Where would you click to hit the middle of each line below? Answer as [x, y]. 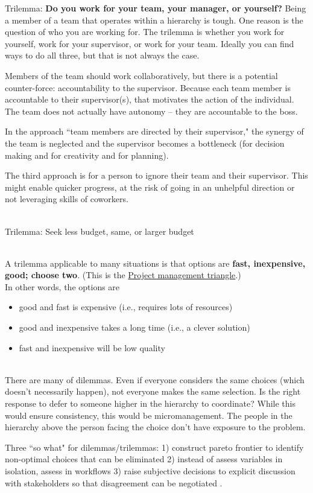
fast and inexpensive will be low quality [92, 347]
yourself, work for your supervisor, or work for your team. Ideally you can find [150, 43]
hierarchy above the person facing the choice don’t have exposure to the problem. [155, 427]
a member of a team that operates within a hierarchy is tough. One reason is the [154, 20]
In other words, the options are [62, 286]
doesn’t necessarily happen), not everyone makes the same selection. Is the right [153, 391]
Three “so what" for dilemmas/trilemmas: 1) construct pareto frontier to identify [154, 447]
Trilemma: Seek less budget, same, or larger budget [100, 231]
